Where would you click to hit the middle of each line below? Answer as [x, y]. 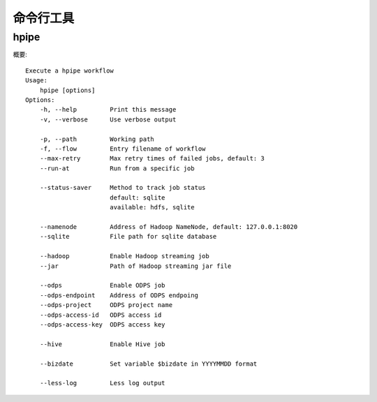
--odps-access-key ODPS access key [102, 324]
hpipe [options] [67, 90]
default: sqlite [137, 198]
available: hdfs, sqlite [152, 207]
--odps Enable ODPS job [102, 285]
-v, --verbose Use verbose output [108, 119]
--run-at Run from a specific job [117, 168]
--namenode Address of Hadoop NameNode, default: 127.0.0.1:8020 [169, 227]
